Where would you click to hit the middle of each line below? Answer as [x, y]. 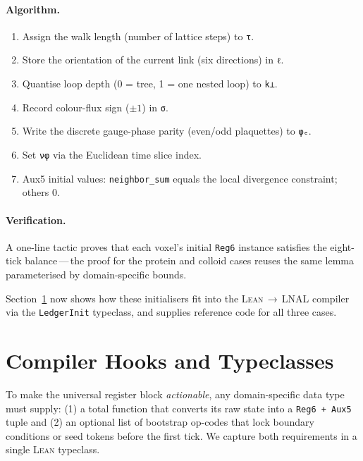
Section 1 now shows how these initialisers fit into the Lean [135, 298]
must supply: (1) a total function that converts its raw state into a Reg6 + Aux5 [179, 408]
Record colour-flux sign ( [76, 107]
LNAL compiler [315, 298]
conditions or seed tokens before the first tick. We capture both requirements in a [181, 435]
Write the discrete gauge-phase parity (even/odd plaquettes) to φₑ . [167, 131]
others [36, 192]
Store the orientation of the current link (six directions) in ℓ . [153, 60]
